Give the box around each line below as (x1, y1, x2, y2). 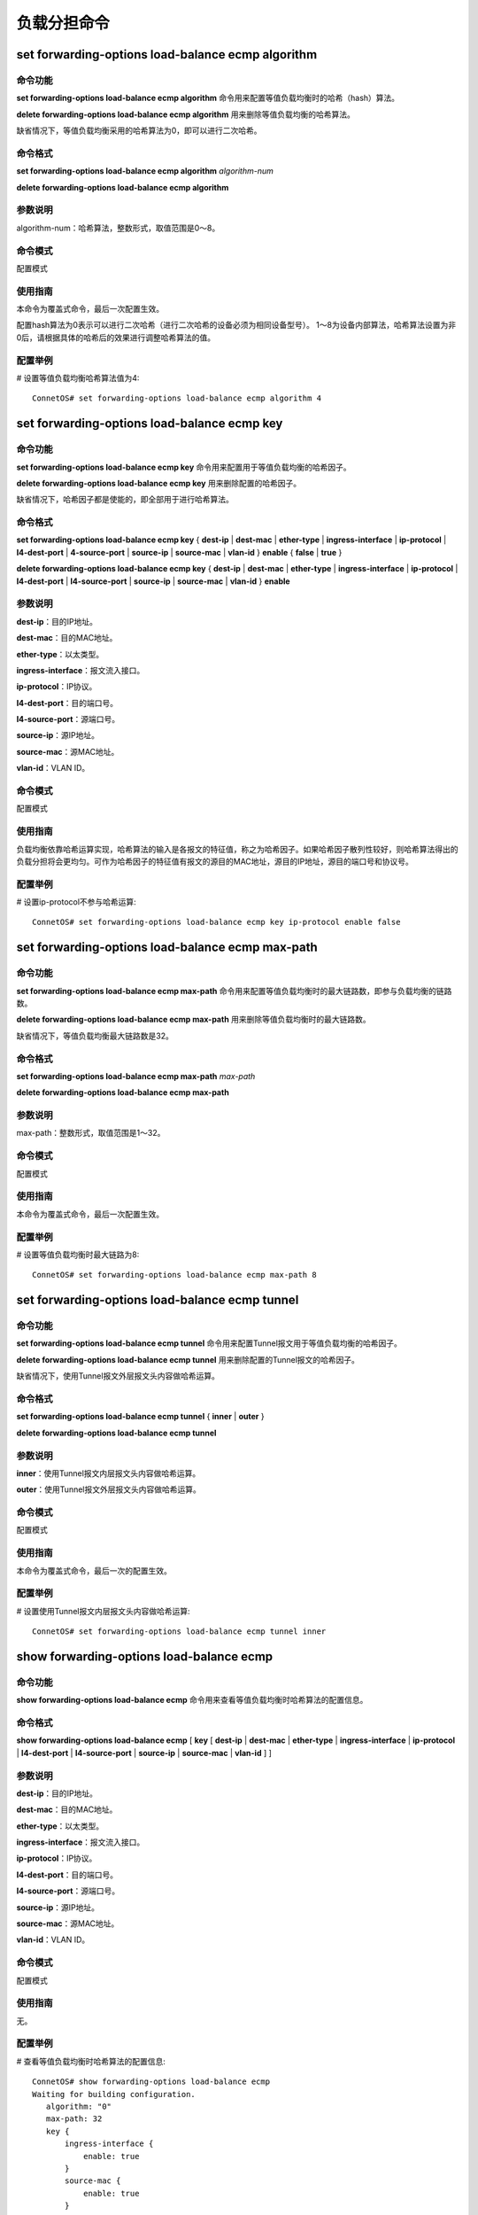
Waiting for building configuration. (32, 2089, 197, 2099)
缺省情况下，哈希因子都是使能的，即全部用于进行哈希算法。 (16, 494, 234, 505)
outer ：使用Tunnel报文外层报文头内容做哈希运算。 (16, 1484, 201, 1495)
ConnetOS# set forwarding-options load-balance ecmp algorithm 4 (32, 393, 322, 403)
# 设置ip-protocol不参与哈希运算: (16, 897, 136, 907)
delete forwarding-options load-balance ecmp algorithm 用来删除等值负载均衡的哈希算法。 (16, 109, 356, 120)
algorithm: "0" (45, 2102, 112, 2112)
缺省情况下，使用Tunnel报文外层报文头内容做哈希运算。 (16, 1371, 220, 1381)
